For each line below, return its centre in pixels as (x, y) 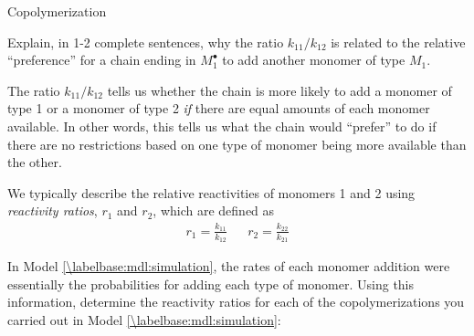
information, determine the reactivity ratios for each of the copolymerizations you (236, 302)
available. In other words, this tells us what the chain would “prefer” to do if (222, 126)
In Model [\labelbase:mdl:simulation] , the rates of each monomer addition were (229, 265)
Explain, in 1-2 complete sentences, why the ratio (146, 42)
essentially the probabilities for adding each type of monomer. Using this (211, 283)
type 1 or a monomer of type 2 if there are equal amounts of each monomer (219, 108)
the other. (35, 162)
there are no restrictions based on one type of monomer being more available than (237, 144)
